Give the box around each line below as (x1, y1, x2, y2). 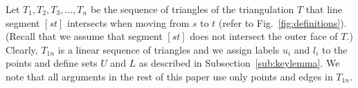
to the (321, 42, 348, 56)
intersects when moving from (67, 15, 190, 30)
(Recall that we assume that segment (6, 29, 163, 43)
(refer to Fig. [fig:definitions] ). (218, 15, 347, 30)
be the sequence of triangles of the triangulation (90, 2, 294, 16)
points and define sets (6, 56, 98, 70)
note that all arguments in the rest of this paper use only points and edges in (6, 69, 333, 83)
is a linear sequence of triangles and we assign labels (57, 42, 280, 56)
